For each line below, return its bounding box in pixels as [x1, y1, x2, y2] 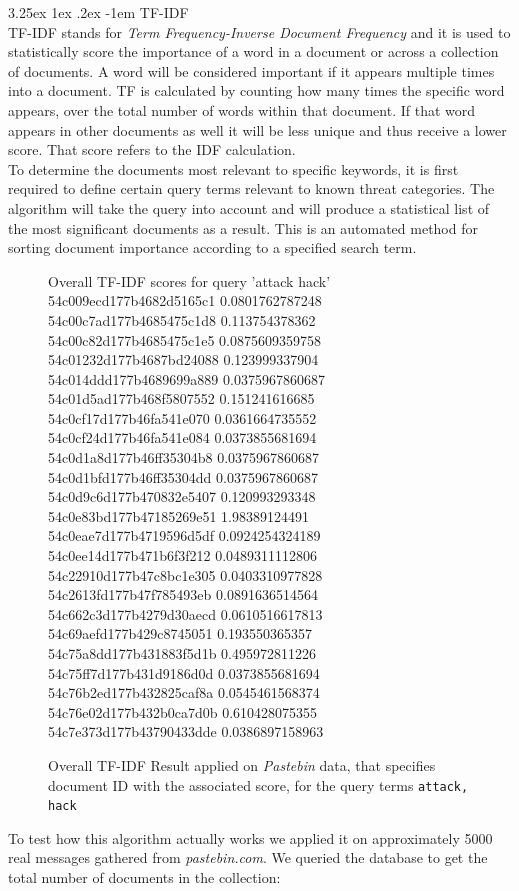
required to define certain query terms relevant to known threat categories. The [8, 178, 495, 199]
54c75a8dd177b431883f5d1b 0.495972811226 [48, 643, 316, 663]
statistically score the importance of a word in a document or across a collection [8, 41, 499, 62]
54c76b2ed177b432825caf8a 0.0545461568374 [48, 682, 320, 703]
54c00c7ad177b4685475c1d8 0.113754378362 [48, 309, 316, 330]
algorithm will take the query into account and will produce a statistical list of [8, 197, 490, 218]
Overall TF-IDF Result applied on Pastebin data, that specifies [48, 754, 436, 775]
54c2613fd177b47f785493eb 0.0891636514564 [48, 584, 318, 605]
